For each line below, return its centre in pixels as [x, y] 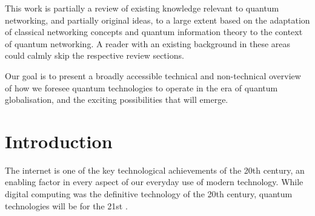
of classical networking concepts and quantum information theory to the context [154, 32]
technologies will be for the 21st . [66, 205]
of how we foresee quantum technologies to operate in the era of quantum [141, 87]
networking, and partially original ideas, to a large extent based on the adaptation [157, 20]
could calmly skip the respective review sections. [94, 55]
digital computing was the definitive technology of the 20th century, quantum [149, 194]
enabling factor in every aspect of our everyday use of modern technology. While [154, 182]
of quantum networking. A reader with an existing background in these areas [148, 43]
